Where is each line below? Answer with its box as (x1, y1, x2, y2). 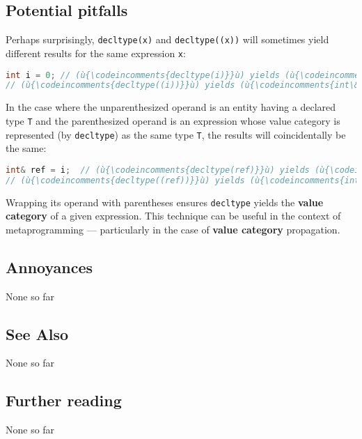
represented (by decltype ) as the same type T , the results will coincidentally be (6, 127, 346, 141)
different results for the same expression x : (6, 45, 186, 60)
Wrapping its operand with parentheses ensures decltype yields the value (6, 194, 324, 209)
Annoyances (6, 256, 93, 277)
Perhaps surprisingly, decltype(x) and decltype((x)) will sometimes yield (6, 32, 329, 47)
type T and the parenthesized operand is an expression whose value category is (6, 113, 340, 128)
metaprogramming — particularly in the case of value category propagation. (6, 222, 340, 236)
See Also (6, 323, 69, 344)
